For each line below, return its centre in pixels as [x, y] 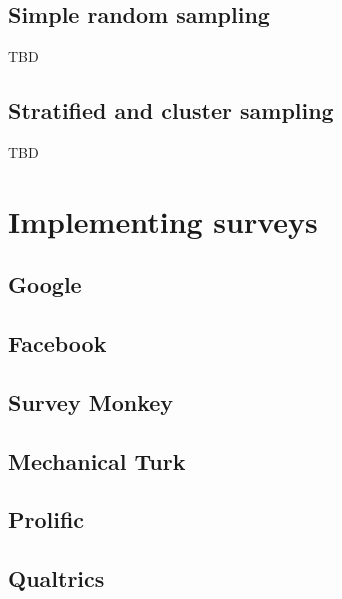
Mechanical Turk [97, 460]
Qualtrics [56, 578]
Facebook [57, 343]
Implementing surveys [163, 220]
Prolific [46, 519]
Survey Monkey [91, 401]
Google [45, 284]
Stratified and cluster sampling [171, 110]
